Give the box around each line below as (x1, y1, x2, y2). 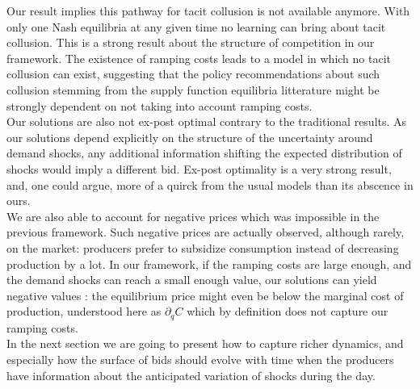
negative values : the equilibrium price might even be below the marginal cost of (6, 287, 404, 303)
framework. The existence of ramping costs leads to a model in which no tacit (6, 49, 391, 66)
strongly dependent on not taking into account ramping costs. (6, 97, 313, 114)
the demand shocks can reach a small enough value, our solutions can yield (6, 271, 377, 288)
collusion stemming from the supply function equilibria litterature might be (6, 81, 380, 98)
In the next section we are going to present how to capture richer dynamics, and (6, 335, 404, 352)
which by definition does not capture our (187, 303, 388, 320)
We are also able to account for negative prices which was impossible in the (6, 207, 380, 224)
